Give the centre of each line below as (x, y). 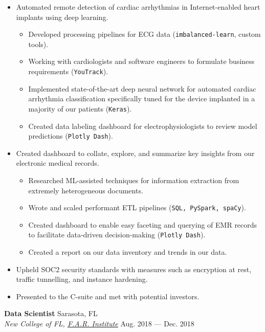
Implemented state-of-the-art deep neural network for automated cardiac (142, 88)
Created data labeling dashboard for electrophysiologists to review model (143, 126)
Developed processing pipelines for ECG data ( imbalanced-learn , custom (145, 34)
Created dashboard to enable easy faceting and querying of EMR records (143, 224)
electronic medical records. (58, 163)
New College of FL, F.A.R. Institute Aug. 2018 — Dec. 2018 (99, 324)
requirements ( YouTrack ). (68, 71)
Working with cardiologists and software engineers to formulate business (141, 61)
